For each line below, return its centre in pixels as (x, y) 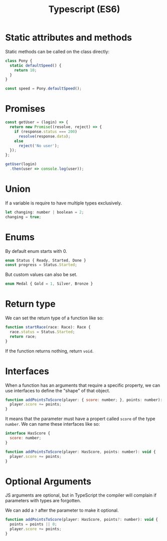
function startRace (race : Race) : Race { (48, 327)
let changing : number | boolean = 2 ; (45, 212)
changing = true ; (23, 217)
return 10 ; (26, 70)
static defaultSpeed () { (36, 65)
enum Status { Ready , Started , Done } (46, 260)
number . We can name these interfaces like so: (53, 424)
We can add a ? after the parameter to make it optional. (62, 510)
